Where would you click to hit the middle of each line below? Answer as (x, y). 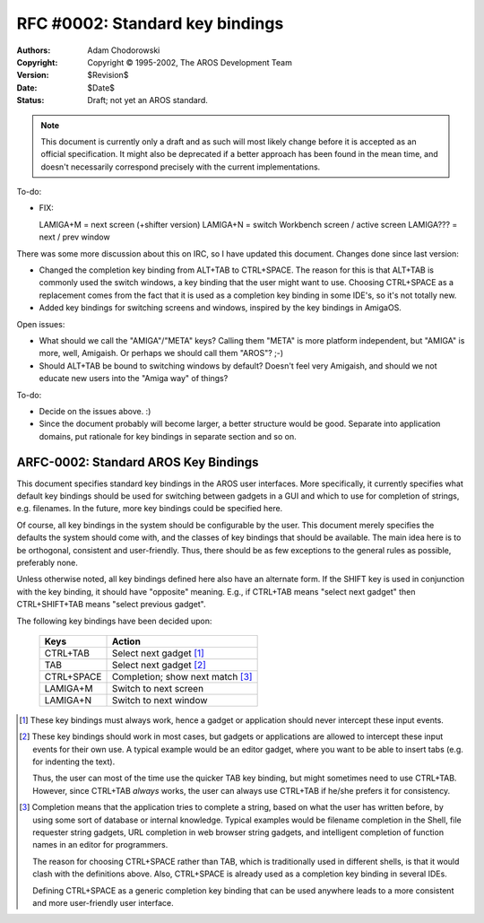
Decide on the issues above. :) (95, 411)
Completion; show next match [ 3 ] (182, 676)
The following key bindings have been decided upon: (114, 621)
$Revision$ (108, 75)
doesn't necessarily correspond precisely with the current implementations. (181, 167)
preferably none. (47, 562)
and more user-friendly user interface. (103, 902)
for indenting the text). (74, 762)
